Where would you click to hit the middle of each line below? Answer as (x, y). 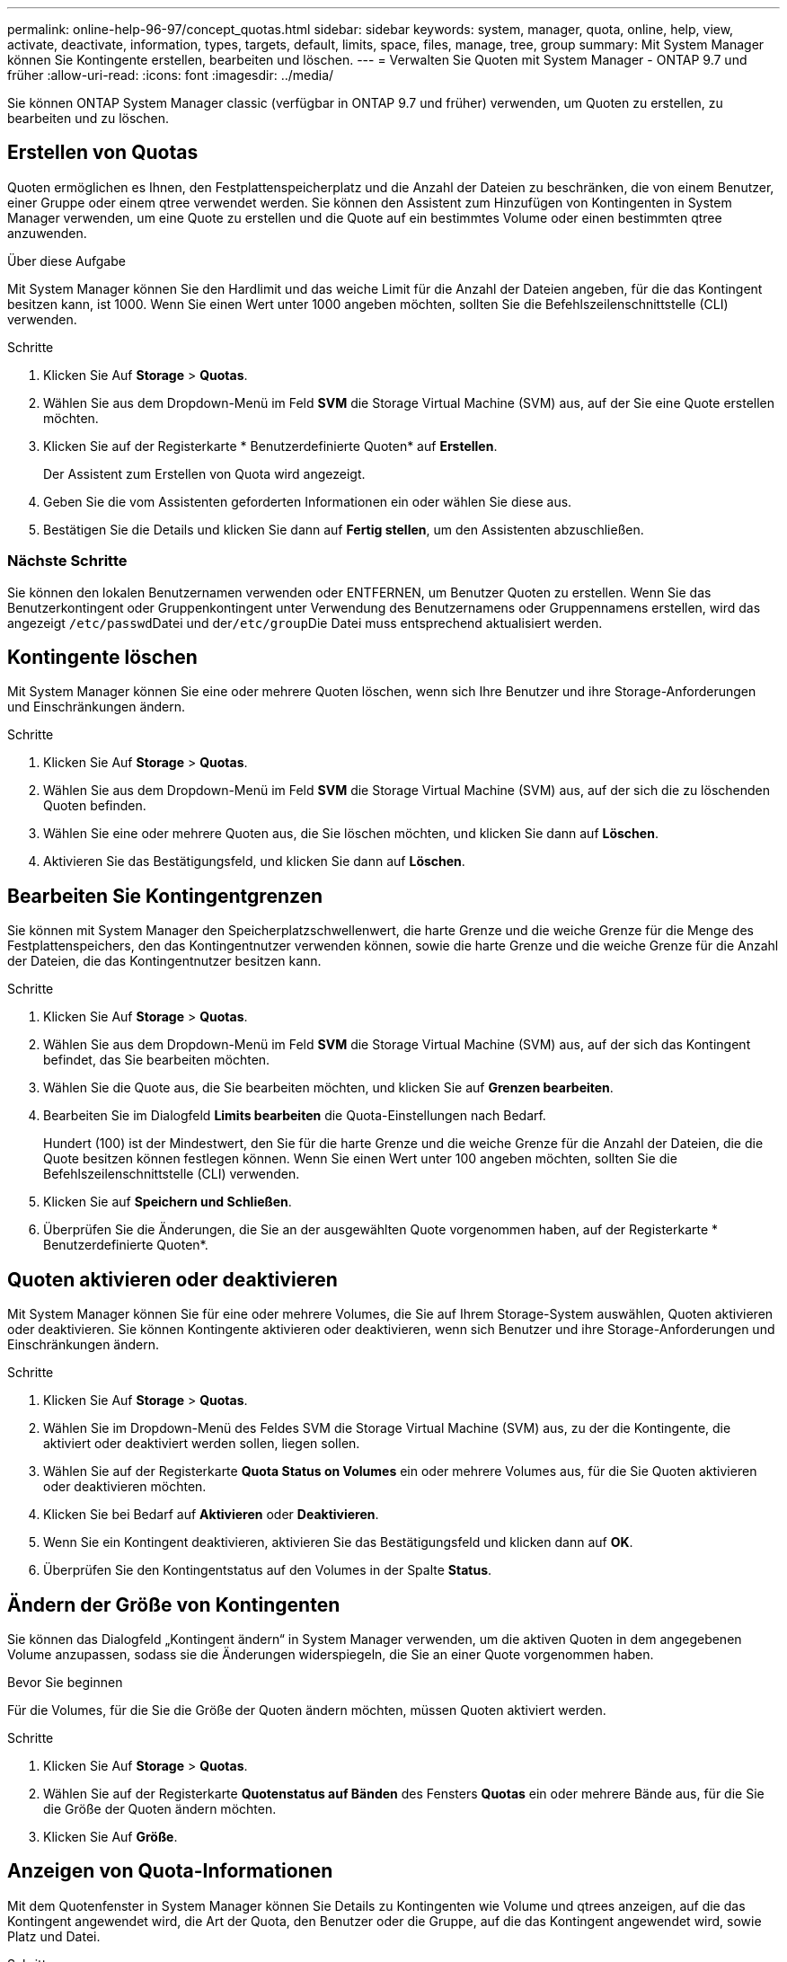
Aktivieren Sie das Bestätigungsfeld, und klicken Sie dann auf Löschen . (254, 862)
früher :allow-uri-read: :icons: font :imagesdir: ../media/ (171, 75)
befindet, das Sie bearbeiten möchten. (157, 1060)
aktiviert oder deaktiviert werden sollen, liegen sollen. (202, 1444)
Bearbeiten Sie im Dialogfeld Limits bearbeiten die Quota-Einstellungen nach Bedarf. (295, 1116)
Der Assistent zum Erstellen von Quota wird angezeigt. (204, 473)
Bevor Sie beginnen (65, 1682)
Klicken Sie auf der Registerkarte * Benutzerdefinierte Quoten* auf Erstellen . (270, 446)
